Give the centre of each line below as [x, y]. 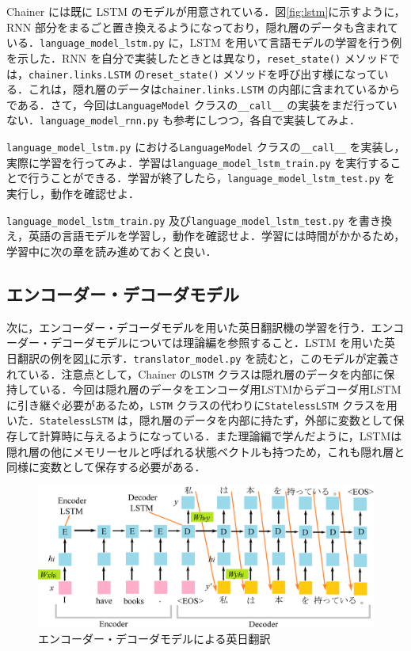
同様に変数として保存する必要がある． [106, 467]
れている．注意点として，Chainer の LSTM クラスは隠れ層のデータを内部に [195, 373]
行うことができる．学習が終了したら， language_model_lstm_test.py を [211, 178]
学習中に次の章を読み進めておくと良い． [112, 251]
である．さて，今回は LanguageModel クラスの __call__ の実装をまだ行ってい [202, 104]
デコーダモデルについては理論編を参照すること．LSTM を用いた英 [223, 343]
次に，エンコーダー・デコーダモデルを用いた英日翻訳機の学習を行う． [189, 327]
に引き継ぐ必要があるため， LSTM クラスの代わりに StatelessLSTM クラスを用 [202, 404]
